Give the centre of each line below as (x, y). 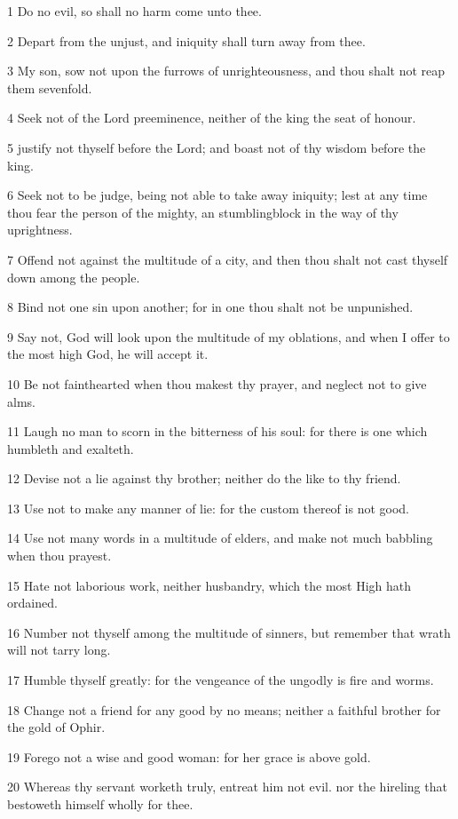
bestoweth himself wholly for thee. (100, 804)
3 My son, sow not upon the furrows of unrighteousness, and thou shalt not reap (226, 71)
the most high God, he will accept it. (108, 354)
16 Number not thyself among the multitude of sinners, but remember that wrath (229, 632)
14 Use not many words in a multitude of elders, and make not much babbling (220, 538)
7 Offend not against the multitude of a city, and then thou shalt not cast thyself (228, 259)
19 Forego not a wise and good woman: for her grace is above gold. (189, 756)
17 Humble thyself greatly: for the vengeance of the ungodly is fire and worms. (221, 680)
